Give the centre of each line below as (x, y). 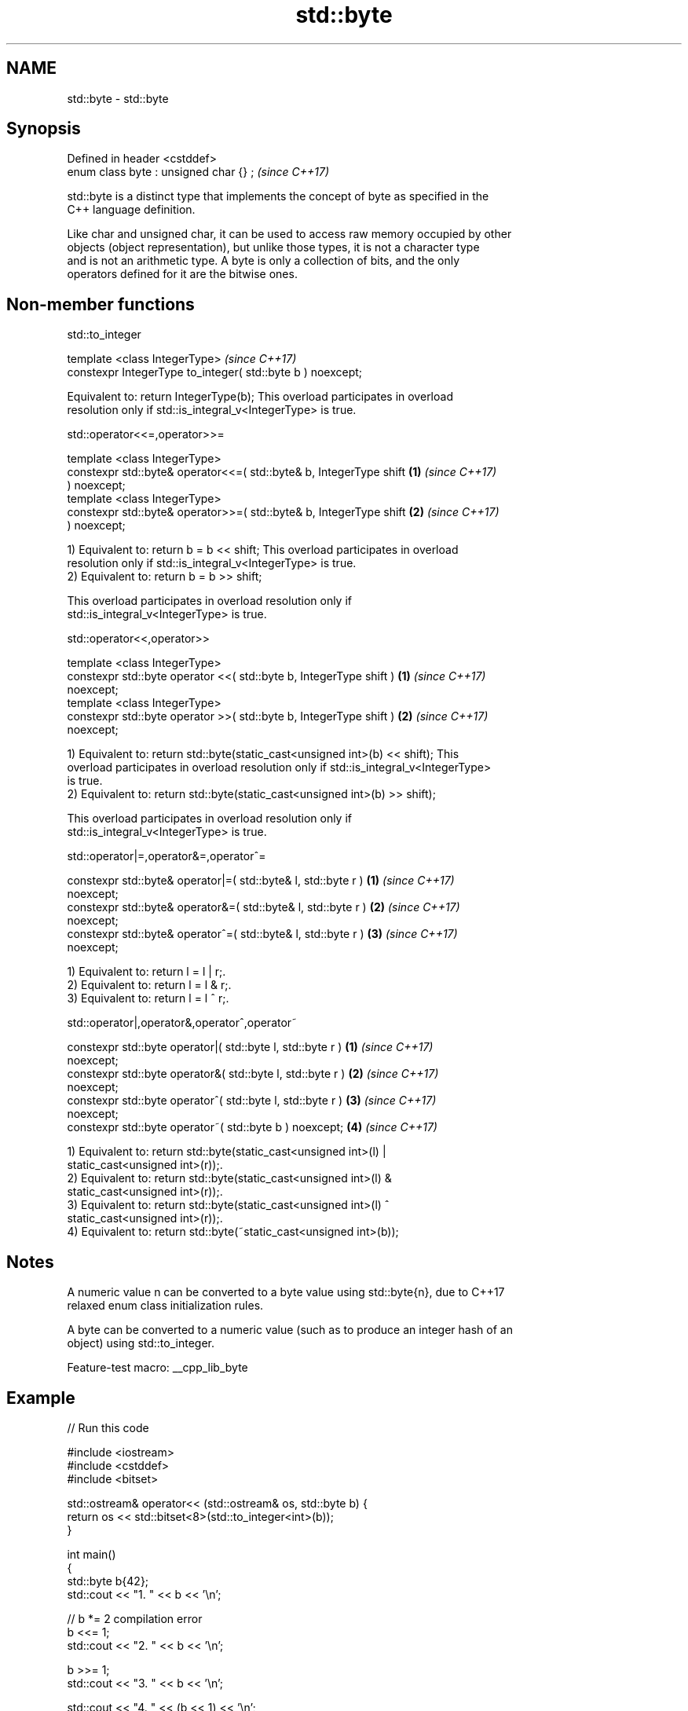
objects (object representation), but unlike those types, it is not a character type (273, 247)
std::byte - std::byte (118, 98)
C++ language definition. (131, 210)
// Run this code (108, 1427)
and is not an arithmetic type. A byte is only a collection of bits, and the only (263, 261)
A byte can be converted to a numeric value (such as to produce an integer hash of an (290, 1330)
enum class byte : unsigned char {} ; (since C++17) (198, 172)
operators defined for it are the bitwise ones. (182, 274)
